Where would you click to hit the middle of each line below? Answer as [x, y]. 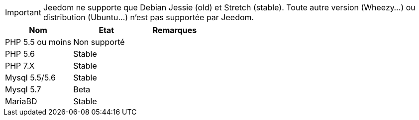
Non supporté [99, 42]
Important [23, 12]
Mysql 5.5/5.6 [31, 78]
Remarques [175, 30]
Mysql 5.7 [23, 89]
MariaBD [21, 101]
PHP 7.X [20, 66]
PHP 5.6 [20, 54]
